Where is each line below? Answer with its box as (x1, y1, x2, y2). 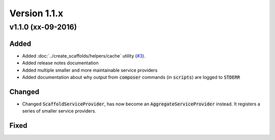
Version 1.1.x (9, 8, 64, 19)
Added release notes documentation (22, 60, 99, 66)
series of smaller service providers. (22, 108, 96, 114)
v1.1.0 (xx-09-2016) (9, 22, 77, 32)
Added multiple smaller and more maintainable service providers (22, 67, 158, 73)
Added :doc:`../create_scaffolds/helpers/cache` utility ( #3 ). (22, 52, 146, 59)
